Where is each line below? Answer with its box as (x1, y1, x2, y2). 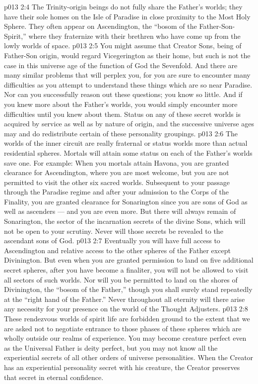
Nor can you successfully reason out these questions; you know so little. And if (4, 89, 243, 99)
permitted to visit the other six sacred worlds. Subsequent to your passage (4, 177, 230, 187)
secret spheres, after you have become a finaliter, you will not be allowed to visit (4, 265, 249, 275)
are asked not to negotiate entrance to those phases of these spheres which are (4, 323, 242, 333)
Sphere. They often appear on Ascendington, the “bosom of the (4, 21, 197, 31)
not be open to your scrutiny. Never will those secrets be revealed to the (4, 225, 223, 236)
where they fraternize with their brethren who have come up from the (28, 30, 241, 41)
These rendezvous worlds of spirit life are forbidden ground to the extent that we (4, 313, 250, 323)
